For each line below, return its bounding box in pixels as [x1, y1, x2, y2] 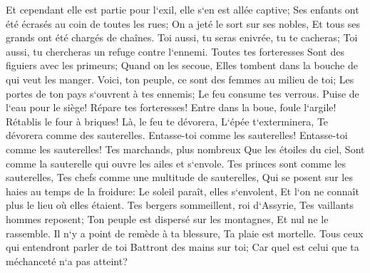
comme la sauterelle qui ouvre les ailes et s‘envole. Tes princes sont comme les [6, 155, 346, 170]
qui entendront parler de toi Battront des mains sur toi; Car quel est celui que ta [6, 239, 359, 254]
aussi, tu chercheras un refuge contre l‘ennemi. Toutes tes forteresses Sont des [6, 43, 344, 58]
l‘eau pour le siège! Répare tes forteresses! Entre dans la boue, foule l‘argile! [6, 100, 336, 115]
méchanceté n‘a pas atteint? [6, 253, 128, 268]
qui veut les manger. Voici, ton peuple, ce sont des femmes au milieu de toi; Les [6, 71, 354, 86]
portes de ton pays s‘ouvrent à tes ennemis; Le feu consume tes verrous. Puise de [6, 86, 359, 101]
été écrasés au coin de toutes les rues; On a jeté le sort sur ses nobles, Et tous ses [6, 16, 361, 31]
